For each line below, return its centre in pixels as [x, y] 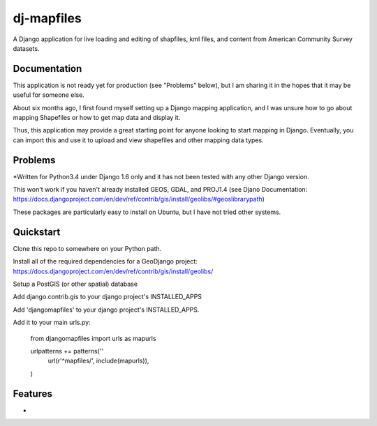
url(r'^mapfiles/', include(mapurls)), [98, 361]
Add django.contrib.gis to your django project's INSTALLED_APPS [108, 297]
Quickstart [37, 232]
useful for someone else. [49, 95]
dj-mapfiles [47, 18]
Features [32, 394]
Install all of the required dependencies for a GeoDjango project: [105, 261]
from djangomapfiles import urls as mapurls [93, 338]
